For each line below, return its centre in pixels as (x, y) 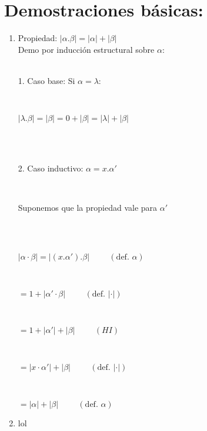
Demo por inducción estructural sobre (86, 49)
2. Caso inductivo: (51, 168)
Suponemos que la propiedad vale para (88, 208)
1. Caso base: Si (46, 80)
